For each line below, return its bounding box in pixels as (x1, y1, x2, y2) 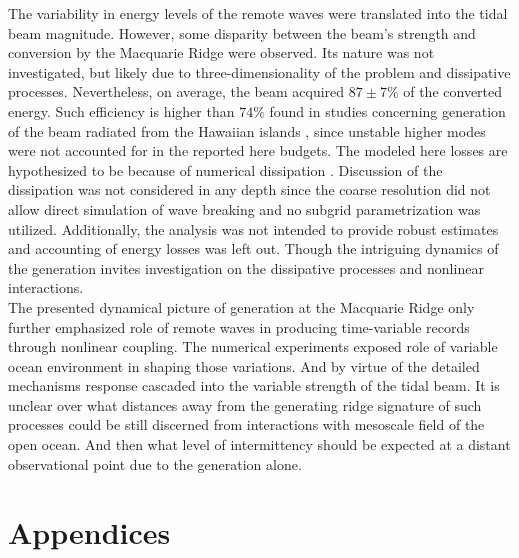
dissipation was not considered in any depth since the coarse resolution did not (8, 179, 491, 200)
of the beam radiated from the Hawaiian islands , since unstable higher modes (8, 120, 486, 141)
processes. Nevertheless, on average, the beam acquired (8, 81, 345, 102)
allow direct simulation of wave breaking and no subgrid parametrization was (8, 198, 481, 219)
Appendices (8, 512, 171, 553)
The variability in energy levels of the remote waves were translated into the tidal (8, 3, 508, 23)
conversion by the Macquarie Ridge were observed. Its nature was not (8, 42, 435, 63)
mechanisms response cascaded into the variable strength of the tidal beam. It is (8, 375, 500, 396)
